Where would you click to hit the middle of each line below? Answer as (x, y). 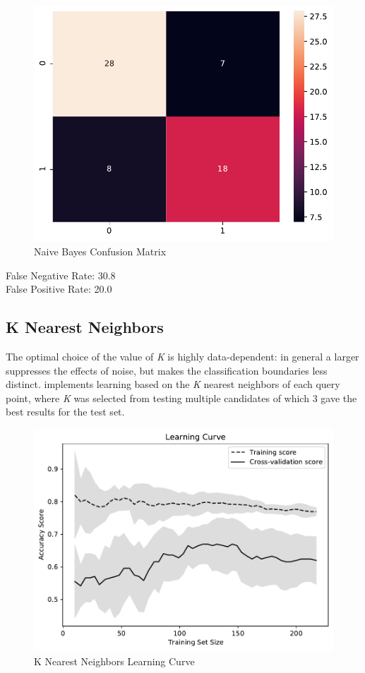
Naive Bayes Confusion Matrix (100, 251)
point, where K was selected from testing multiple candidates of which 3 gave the (181, 398)
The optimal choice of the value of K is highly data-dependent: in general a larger (182, 357)
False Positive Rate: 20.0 (59, 289)
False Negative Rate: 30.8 (61, 275)
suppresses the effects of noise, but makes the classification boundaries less (167, 370)
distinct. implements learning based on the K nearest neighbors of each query (173, 384)
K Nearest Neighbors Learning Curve (114, 661)
